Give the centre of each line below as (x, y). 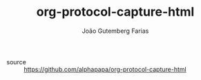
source (17, 62)
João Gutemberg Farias (115, 31)
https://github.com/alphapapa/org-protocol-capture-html (105, 69)
